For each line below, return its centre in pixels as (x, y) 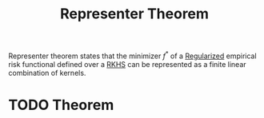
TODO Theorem (61, 105)
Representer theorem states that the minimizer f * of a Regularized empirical (133, 55)
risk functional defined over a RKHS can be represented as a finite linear (127, 64)
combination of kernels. (47, 73)
